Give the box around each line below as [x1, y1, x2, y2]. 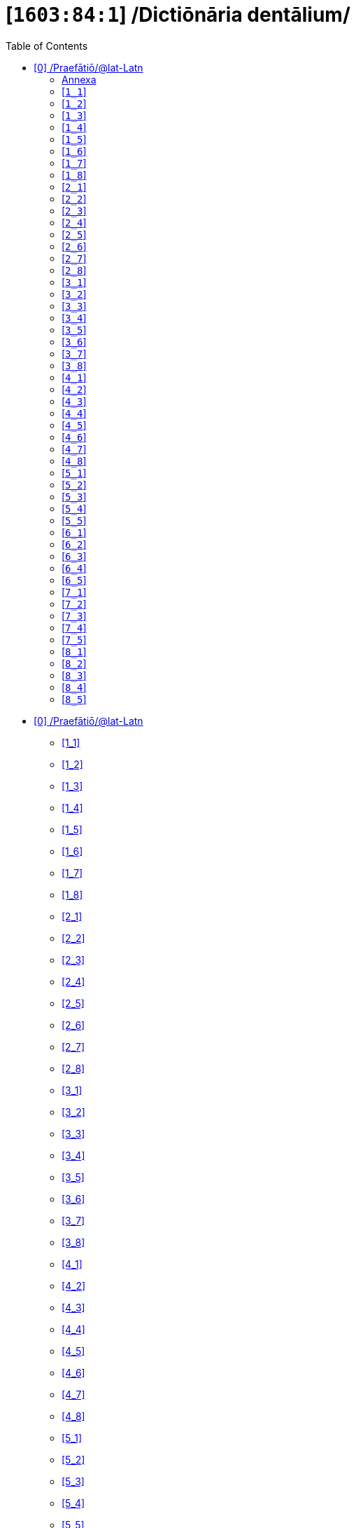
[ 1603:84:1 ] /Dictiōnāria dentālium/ [6, 3, 350, 27]
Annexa [62, 73, 97, 86]
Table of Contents [6, 39, 88, 52]
